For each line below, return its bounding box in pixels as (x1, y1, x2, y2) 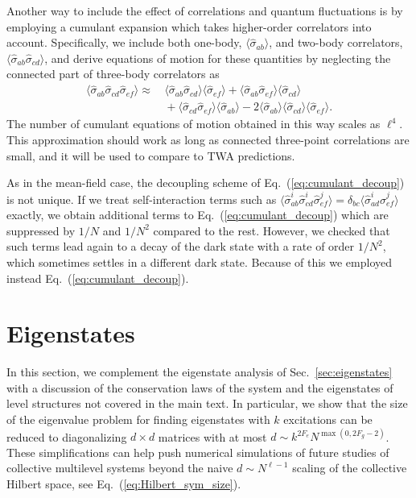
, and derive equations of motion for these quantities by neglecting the (44, 49, 391, 66)
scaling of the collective (292, 459, 407, 476)
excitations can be (283, 411, 373, 428)
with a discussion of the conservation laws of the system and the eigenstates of (6, 379, 393, 396)
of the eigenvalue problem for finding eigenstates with (6, 411, 270, 428)
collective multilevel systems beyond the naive (6, 459, 233, 476)
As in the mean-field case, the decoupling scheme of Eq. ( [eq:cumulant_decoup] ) (6, 174, 405, 191)
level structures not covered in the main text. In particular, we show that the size (6, 395, 408, 412)
